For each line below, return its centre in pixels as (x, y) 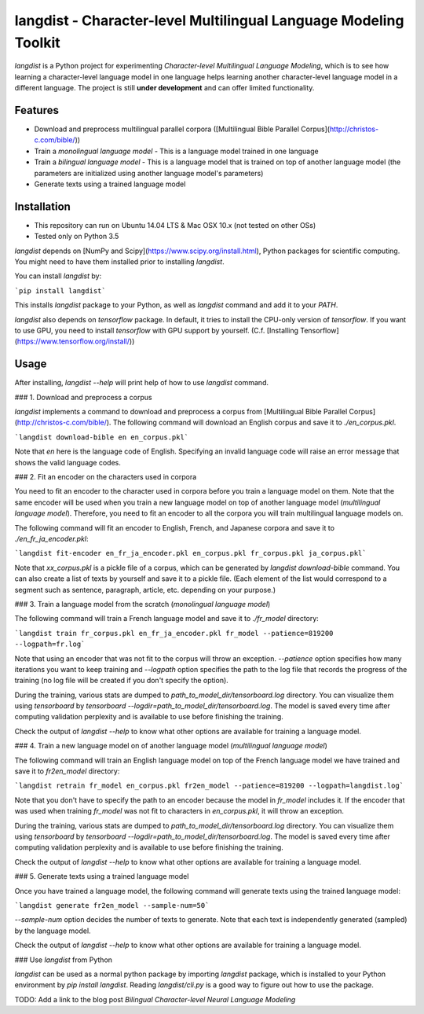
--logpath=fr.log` (50, 644)
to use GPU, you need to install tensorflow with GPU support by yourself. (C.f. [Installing (156, 331)
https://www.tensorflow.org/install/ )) (76, 341)
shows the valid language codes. (68, 462)
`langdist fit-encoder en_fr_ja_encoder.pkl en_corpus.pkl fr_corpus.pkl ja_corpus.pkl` (190, 553)
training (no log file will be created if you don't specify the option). (122, 681)
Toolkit (37, 42)
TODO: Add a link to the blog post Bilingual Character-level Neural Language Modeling (155, 999)
